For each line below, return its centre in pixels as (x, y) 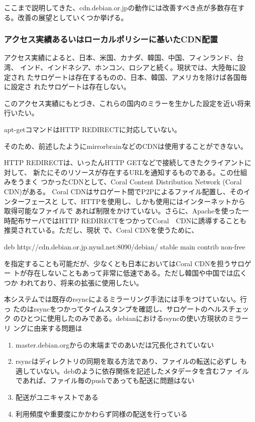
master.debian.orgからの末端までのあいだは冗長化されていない (115, 344)
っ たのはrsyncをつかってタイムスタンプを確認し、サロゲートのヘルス (116, 308)
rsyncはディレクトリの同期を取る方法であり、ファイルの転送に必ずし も (131, 361)
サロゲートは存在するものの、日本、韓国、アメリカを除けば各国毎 (140, 77)
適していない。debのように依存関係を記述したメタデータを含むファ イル (132, 370)
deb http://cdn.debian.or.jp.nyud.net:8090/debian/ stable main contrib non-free (125, 246)
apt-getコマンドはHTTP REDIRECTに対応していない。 (93, 129)
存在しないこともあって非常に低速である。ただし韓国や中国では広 (133, 273)
